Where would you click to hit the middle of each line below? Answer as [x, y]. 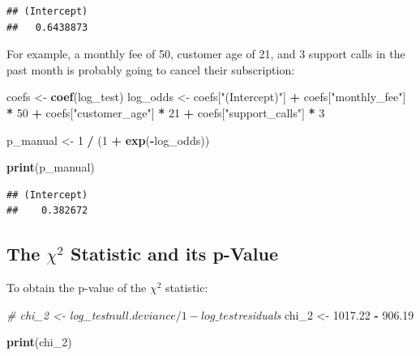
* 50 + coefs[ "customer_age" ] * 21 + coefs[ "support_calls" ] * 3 [166, 112]
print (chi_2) [39, 342]
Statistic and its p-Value [175, 254]
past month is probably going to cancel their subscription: [151, 69]
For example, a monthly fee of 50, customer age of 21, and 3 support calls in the [206, 54]
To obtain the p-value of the [77, 288]
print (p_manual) [51, 167]
